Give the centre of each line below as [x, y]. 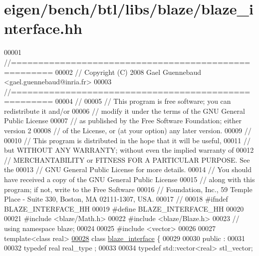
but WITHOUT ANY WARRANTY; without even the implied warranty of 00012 [129, 150]
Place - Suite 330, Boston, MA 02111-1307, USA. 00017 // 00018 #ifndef [116, 199]
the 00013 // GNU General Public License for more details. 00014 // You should [128, 169]
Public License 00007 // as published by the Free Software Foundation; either [123, 121]
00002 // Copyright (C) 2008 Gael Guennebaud [128, 72]
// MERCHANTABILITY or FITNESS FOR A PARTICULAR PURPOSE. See [127, 159]
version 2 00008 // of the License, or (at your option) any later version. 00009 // [128, 130]
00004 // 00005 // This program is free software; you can [143, 101]
